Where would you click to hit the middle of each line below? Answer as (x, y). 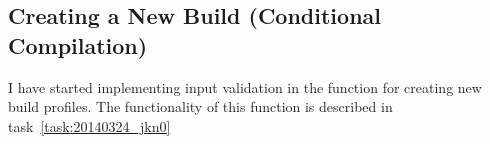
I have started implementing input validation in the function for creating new (245, 86)
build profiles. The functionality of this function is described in (200, 106)
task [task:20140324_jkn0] (89, 125)
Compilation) (78, 44)
